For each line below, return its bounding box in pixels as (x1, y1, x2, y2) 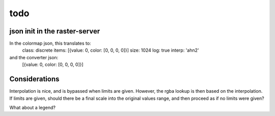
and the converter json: (9, 54, 59, 60)
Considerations (9, 75, 60, 84)
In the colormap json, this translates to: (9, 41, 91, 47)
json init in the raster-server (9, 27, 100, 35)
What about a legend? (9, 104, 56, 110)
